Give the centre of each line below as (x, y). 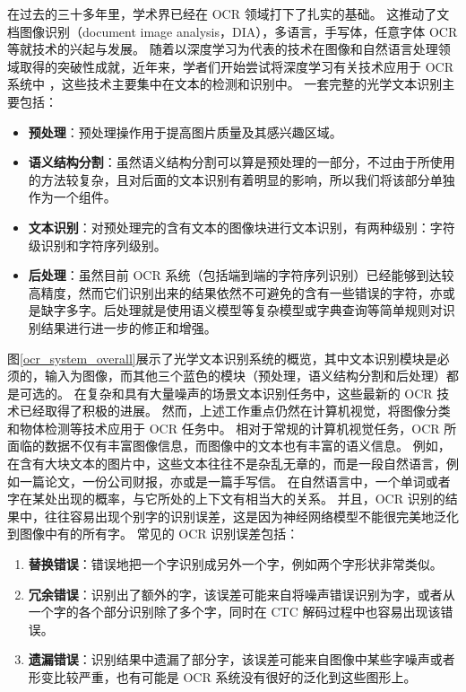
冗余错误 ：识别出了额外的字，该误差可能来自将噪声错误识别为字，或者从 (242, 594)
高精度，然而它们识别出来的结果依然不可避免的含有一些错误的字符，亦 (235, 292)
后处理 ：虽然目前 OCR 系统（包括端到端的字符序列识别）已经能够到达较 (241, 275)
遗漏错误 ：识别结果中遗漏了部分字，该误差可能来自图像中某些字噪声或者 (242, 659)
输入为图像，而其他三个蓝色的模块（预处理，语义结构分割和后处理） (245, 376)
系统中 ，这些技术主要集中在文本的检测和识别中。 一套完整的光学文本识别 (225, 84)
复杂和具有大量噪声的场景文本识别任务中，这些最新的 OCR (259, 393)
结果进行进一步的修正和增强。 (129, 327)
